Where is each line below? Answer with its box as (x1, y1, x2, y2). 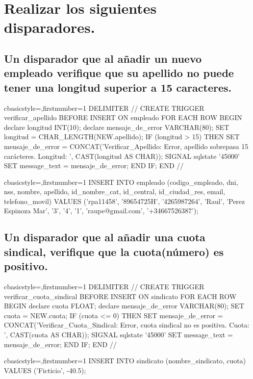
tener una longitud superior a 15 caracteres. (4, 79, 232, 95)
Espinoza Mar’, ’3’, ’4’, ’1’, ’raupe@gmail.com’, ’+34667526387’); (4, 205, 199, 216)
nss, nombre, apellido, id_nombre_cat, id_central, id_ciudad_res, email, (4, 186, 226, 197)
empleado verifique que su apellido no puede (4, 65, 234, 80)
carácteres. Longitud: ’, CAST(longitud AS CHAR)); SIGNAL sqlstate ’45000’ (4, 151, 240, 161)
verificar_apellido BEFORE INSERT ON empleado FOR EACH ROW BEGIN (4, 112, 242, 123)
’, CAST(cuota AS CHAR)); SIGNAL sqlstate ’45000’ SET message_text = (4, 329, 233, 340)
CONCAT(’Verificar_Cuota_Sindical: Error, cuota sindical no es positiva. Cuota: (4, 320, 250, 330)
